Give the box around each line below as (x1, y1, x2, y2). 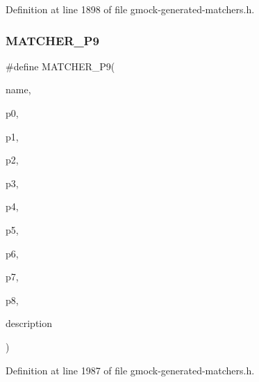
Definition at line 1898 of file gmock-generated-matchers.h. (6, 2, 255, 16)
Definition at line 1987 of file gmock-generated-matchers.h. (6, 363, 255, 377)
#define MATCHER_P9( (6, 58, 115, 73)
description (6, 316, 53, 331)
